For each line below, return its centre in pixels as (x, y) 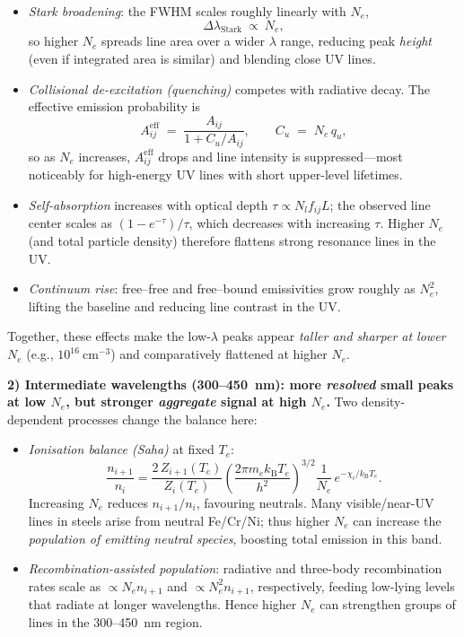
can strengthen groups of (388, 604)
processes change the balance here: (162, 419)
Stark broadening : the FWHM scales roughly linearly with (187, 11)
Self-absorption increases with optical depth (148, 205)
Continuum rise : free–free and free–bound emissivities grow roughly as (222, 288)
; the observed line (380, 205)
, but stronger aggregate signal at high (186, 401)
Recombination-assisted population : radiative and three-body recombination (235, 568)
